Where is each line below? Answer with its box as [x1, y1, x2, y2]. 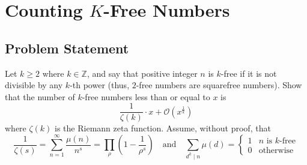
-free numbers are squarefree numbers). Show [136, 79, 302, 91]
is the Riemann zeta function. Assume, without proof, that [55, 122, 271, 134]
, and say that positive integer [87, 67, 198, 79]
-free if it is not [220, 67, 277, 79]
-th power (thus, [70, 79, 130, 91]
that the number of [5, 90, 75, 103]
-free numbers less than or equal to [82, 90, 210, 103]
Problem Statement [5, 38, 129, 57]
